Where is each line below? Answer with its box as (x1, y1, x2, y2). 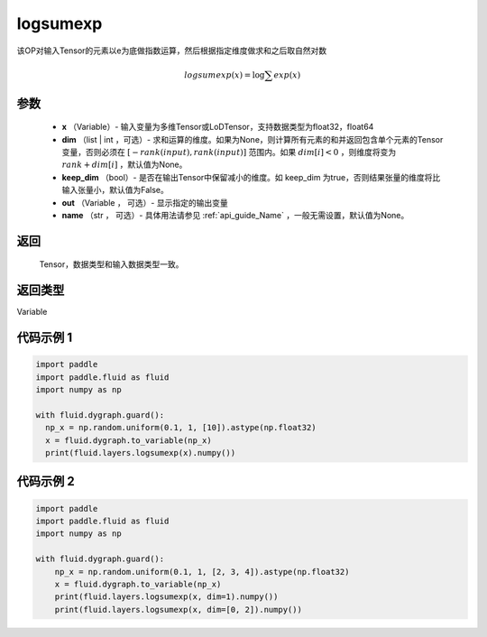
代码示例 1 (16, 330, 73, 346)
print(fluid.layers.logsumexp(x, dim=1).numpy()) (54, 592, 279, 602)
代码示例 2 (16, 474, 76, 489)
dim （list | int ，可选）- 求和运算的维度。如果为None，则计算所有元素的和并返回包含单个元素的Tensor (61, 134, 444, 144)
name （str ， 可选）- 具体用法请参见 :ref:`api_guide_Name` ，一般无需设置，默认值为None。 (61, 210, 409, 220)
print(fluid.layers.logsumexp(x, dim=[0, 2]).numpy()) (54, 605, 302, 614)
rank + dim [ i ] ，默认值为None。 (61, 159, 188, 171)
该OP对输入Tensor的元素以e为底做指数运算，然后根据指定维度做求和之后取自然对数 (16, 45, 327, 56)
